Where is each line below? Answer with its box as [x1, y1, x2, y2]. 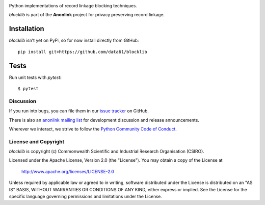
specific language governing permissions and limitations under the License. [9, 194, 162, 199]
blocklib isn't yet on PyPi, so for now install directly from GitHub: [9, 37, 139, 44]
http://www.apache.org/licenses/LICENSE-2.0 [21, 168, 114, 174]
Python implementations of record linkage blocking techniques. [9, 3, 137, 8]
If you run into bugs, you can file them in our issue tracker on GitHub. [9, 108, 149, 114]
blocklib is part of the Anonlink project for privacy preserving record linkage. [9, 12, 165, 18]
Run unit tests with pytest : [9, 74, 62, 80]
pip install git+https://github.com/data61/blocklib [18, 49, 147, 54]
